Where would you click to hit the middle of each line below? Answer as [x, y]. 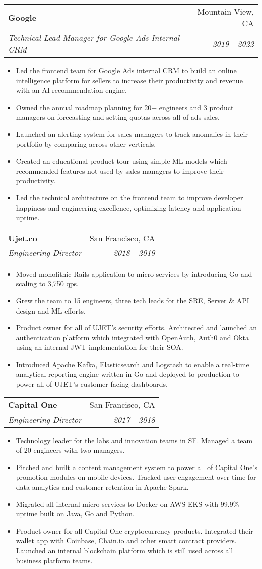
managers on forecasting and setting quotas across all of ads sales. [118, 117]
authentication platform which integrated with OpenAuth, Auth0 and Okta [132, 337]
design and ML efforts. [51, 310]
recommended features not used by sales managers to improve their [120, 170]
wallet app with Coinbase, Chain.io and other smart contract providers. [126, 540]
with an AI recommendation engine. [71, 90]
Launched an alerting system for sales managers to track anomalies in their [132, 134]
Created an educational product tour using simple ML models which [121, 161]
